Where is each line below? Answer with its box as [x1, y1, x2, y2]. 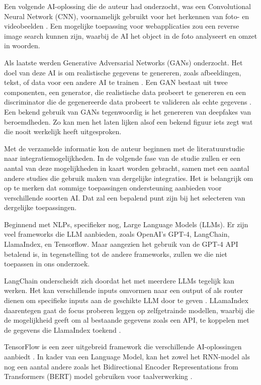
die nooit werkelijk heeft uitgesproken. [4, 126, 122, 137]
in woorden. [4, 40, 40, 51]
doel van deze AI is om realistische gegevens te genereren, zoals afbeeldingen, [4, 67, 241, 77]
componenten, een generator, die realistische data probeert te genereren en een [4, 86, 246, 97]
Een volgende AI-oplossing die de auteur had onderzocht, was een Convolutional [4, 1, 251, 11]
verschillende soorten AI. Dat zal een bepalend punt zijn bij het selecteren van [4, 192, 245, 203]
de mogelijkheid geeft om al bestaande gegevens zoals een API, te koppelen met [4, 315, 249, 325]
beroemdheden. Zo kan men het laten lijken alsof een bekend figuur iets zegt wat [4, 116, 253, 127]
